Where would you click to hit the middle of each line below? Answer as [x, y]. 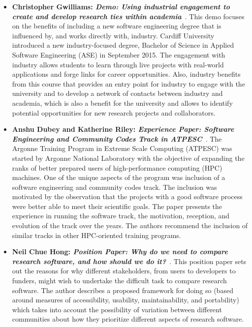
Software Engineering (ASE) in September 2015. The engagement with [119, 54]
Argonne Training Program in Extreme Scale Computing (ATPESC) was [122, 148]
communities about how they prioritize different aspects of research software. [128, 319]
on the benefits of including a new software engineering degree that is [117, 26]
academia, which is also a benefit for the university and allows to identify [122, 103]
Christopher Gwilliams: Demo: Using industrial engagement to [121, 6]
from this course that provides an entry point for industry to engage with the [128, 83]
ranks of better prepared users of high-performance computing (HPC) [117, 167]
